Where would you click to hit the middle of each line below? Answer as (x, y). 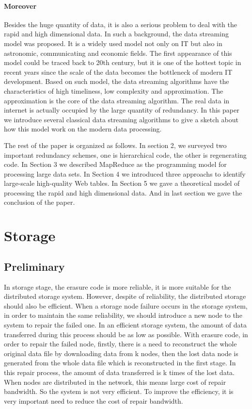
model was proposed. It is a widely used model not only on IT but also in (113, 43)
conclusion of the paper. (39, 202)
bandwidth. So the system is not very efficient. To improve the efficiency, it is (119, 391)
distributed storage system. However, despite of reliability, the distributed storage (125, 296)
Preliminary (34, 266)
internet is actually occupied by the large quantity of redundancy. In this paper (122, 110)
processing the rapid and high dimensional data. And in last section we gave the (123, 192)
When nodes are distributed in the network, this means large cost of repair (115, 382)
